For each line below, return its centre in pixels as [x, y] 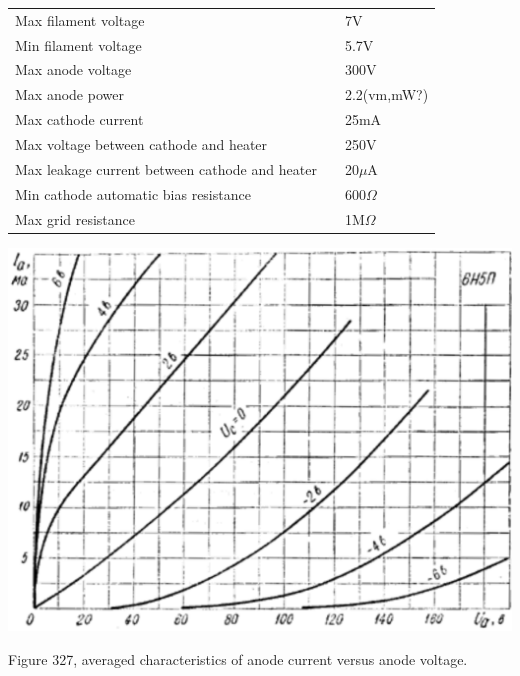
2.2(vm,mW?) [386, 94]
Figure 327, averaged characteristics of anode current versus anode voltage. [238, 658]
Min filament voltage [78, 44]
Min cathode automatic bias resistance [133, 193]
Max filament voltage [80, 19]
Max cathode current [79, 119]
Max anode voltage [73, 69]
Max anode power [69, 94]
